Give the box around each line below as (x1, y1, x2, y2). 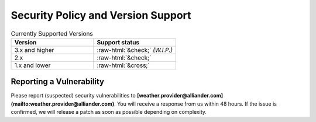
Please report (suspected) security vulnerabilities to (11, 92, 136, 99)
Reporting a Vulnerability (11, 76, 105, 87)
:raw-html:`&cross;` (97, 61, 150, 69)
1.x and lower (14, 61, 51, 69)
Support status (97, 38, 140, 46)
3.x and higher (14, 46, 54, 54)
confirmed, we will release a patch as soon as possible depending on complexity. (11, 109, 207, 116)
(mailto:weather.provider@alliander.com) (11, 100, 115, 107)
